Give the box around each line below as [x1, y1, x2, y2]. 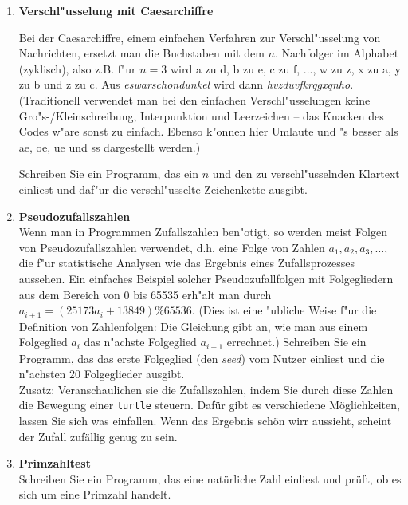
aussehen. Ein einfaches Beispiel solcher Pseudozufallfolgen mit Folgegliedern [18, 270, 394, 286]
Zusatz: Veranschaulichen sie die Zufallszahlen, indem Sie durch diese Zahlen [18, 381, 394, 397]
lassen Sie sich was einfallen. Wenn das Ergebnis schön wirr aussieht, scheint [18, 412, 392, 429]
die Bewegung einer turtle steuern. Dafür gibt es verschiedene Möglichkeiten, [18, 397, 400, 413]
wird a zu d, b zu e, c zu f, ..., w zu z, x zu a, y [170, 60, 401, 77]
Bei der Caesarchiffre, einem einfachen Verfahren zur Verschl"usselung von [18, 29, 381, 45]
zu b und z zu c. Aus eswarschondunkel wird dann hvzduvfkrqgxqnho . [18, 76, 354, 93]
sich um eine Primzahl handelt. [18, 486, 171, 503]
